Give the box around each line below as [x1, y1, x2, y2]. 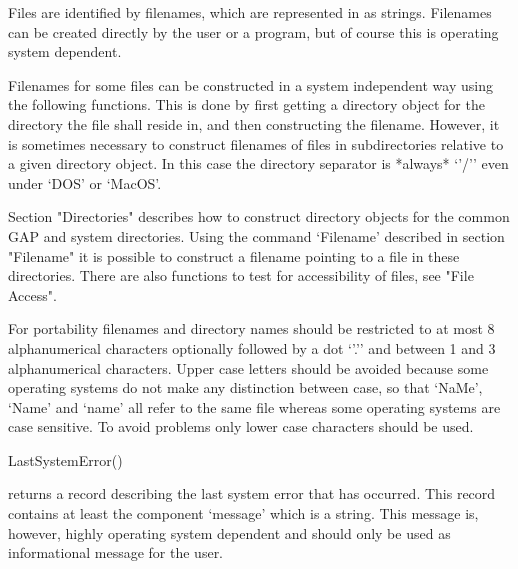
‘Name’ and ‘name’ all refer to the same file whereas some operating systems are [8, 396, 501, 417]
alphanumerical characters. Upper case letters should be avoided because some [8, 357, 489, 378]
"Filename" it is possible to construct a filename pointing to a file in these [8, 245, 460, 266]
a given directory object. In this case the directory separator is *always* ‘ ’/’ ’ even [8, 153, 509, 174]
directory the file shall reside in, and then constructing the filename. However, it [8, 113, 500, 134]
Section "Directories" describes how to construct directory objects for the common [8, 206, 510, 227]
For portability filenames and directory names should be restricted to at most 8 [8, 318, 495, 339]
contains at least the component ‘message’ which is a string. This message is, [8, 503, 479, 524]
